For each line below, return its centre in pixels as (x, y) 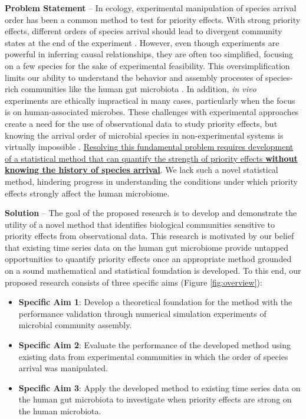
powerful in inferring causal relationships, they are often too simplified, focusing (149, 54)
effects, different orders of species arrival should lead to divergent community (144, 31)
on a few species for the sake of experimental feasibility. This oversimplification (147, 65)
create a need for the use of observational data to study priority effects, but (141, 123)
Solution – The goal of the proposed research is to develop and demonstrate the (151, 213)
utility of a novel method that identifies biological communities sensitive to (140, 224)
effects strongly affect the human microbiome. (87, 193)
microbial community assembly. (75, 325)
